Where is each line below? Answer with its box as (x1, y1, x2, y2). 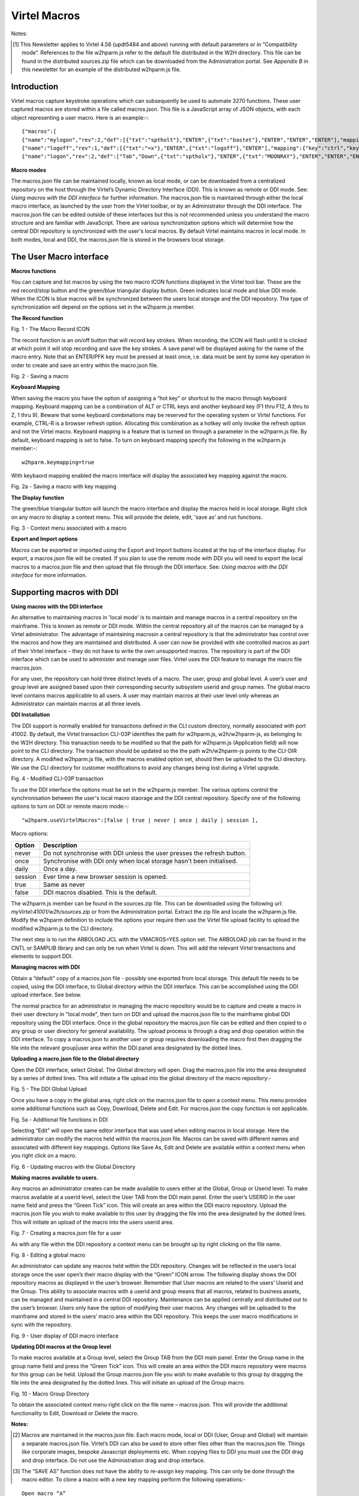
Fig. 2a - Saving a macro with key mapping (11, 483, 117, 490)
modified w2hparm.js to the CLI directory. (11, 925, 114, 932)
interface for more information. (11, 571, 87, 579)
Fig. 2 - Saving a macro (11, 373, 69, 380)
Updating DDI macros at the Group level (11, 1343, 112, 1350)
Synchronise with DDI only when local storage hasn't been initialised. (42, 856, 238, 865)
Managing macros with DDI (11, 963, 80, 971)
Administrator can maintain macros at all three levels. (11, 700, 142, 707)
